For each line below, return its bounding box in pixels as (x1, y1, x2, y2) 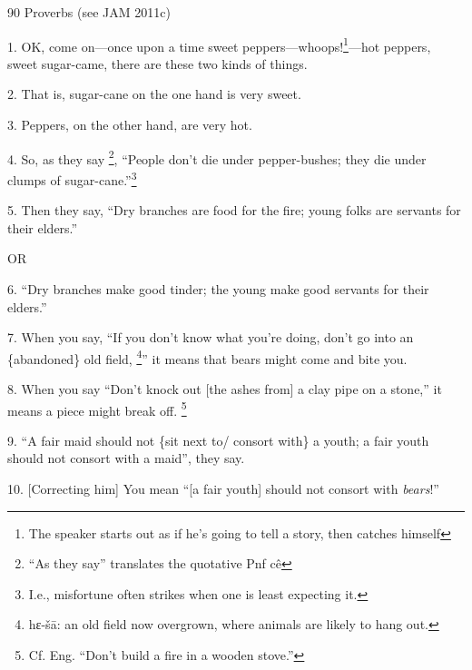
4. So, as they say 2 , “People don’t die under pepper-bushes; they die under (7, 146, 427, 168)
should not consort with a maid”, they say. (7, 448, 245, 468)
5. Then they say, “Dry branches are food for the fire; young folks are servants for (7, 201, 461, 220)
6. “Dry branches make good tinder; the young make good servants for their (7, 279, 429, 298)
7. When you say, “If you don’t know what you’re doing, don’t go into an (7, 328, 414, 347)
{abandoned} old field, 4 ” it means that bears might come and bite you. (7, 346, 408, 368)
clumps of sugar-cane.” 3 (7, 167, 137, 189)
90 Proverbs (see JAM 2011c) (7, 3, 171, 21)
